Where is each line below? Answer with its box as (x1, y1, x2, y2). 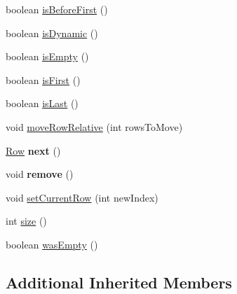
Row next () (6, 143, 61, 157)
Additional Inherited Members (6, 271, 232, 293)
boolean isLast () (6, 96, 79, 111)
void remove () (6, 167, 74, 181)
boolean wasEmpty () (6, 237, 98, 251)
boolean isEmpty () (6, 49, 89, 64)
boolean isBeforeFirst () (6, 2, 108, 16)
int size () (6, 213, 47, 228)
